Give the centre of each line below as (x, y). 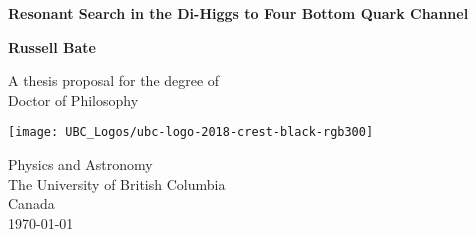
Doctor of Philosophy (73, 99)
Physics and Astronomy (80, 164)
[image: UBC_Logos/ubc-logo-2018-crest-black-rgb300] (191, 132)
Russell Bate (52, 46)
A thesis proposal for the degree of (114, 80)
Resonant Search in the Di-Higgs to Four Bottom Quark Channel (238, 13)
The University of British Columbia (117, 183)
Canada (31, 203)
